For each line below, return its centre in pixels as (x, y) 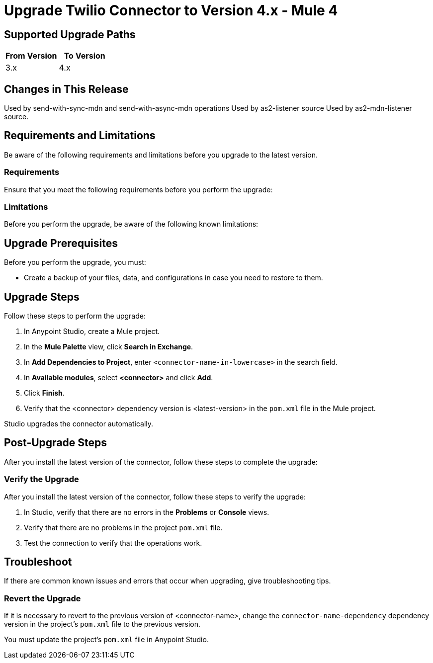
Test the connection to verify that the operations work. (113, 543)
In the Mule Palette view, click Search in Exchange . (109, 347)
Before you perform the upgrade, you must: (75, 262)
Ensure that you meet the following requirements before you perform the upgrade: (138, 189)
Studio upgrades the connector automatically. (79, 424)
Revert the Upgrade (43, 598)
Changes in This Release (66, 89)
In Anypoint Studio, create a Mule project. (92, 331)
